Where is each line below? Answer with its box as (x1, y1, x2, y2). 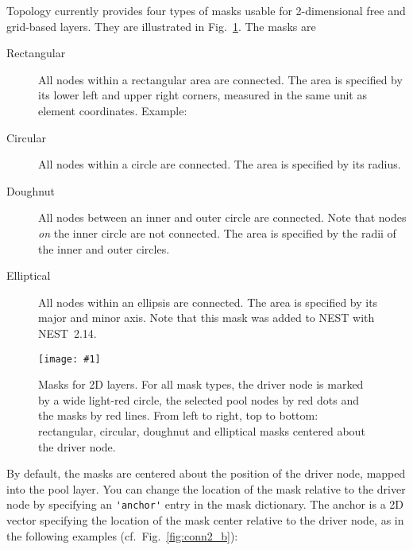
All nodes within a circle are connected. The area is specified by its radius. (38, 156, 401, 172)
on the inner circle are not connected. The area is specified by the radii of (38, 224, 396, 241)
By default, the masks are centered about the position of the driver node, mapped (6, 465, 406, 482)
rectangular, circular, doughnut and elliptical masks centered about (38, 422, 365, 439)
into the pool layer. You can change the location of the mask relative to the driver (6, 480, 406, 497)
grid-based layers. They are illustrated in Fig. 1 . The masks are (6, 17, 316, 34)
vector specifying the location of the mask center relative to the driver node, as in (6, 511, 404, 528)
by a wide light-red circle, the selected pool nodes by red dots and (38, 391, 359, 408)
